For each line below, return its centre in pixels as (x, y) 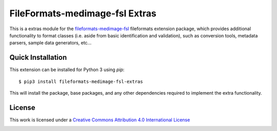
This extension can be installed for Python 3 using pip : (67, 70)
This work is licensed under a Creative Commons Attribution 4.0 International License (100, 120)
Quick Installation (38, 58)
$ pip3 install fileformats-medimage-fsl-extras (81, 81)
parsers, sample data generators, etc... (51, 43)
